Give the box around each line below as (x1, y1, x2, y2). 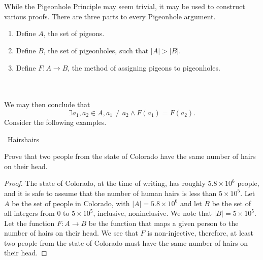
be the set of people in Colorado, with (12, 198, 130, 208)
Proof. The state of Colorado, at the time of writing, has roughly (4, 178, 206, 188)
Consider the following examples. (4, 116, 107, 127)
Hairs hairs (7, 134, 40, 144)
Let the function (4, 217, 55, 228)
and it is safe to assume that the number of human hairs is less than (4, 187, 217, 198)
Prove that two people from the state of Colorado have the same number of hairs (4, 151, 256, 161)
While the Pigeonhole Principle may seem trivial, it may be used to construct (4, 1, 245, 12)
